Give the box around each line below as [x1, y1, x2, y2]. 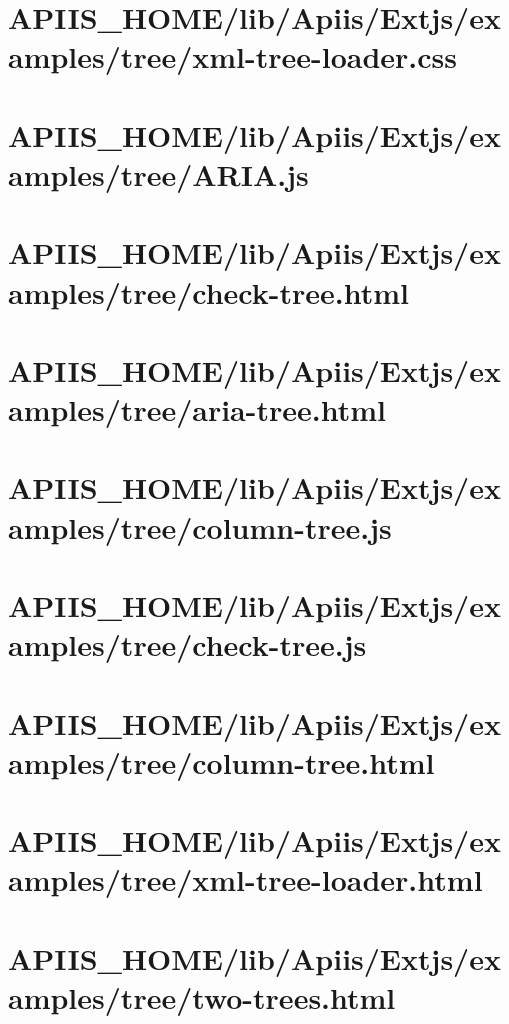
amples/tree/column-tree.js [8, 506, 392, 547]
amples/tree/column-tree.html [8, 741, 435, 782]
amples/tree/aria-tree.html [8, 389, 387, 430]
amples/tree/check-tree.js [8, 624, 367, 665]
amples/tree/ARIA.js [8, 153, 309, 194]
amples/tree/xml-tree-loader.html [8, 859, 483, 900]
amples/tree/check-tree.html [8, 271, 409, 312]
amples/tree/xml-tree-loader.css [8, 36, 458, 77]
